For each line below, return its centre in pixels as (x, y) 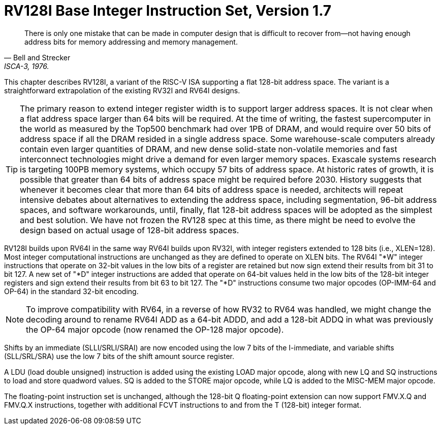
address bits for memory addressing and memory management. (131, 42)
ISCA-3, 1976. (27, 66)
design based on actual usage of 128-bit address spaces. (130, 230)
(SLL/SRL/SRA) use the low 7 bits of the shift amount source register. (119, 356)
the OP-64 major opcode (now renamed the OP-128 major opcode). (155, 329)
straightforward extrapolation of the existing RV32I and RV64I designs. (122, 90)
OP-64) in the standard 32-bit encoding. (71, 291)
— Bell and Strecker (37, 57)
